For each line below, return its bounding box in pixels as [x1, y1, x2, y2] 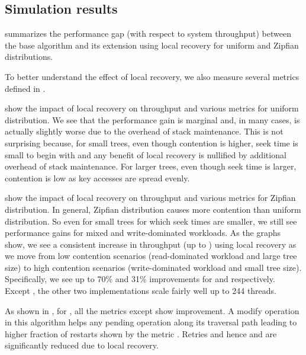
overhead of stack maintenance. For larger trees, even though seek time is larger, [5, 160, 297, 172]
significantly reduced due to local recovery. [5, 339, 159, 351]
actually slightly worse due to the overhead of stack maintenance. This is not [5, 125, 284, 137]
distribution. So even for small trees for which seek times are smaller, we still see [5, 215, 297, 227]
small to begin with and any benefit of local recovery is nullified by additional [5, 148, 286, 161]
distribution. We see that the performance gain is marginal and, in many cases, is [5, 113, 300, 126]
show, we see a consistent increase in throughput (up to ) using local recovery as [5, 238, 297, 250]
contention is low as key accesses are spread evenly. [5, 171, 190, 184]
